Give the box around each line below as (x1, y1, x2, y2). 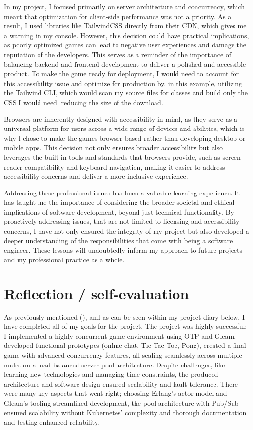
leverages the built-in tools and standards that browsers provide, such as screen (4, 151, 241, 162)
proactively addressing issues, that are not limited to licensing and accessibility (4, 216, 240, 226)
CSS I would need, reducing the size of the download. (4, 97, 163, 107)
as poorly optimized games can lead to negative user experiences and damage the (4, 40, 246, 50)
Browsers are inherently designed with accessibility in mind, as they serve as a (4, 113, 237, 124)
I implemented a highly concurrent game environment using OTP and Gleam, (4, 330, 236, 341)
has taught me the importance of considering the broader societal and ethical (4, 197, 234, 207)
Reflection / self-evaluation (4, 283, 189, 303)
